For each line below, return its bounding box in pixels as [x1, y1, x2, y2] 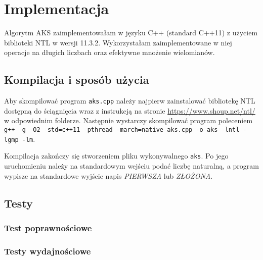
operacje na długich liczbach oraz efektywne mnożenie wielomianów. [4, 47, 215, 58]
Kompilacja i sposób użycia [4, 72, 149, 87]
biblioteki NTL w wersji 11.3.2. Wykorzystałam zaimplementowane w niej [4, 37, 232, 47]
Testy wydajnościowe [4, 244, 91, 257]
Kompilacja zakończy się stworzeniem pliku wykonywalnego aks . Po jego [4, 150, 229, 161]
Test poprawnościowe [4, 221, 92, 234]
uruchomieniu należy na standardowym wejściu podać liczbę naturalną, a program [4, 160, 259, 171]
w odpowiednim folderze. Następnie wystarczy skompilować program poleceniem [4, 115, 253, 126]
